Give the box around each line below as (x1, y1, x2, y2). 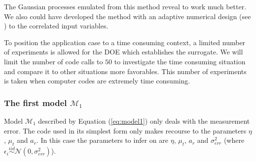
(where (223, 135, 245, 145)
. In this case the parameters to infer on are (36, 135, 168, 145)
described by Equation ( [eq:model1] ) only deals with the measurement (38, 115, 250, 126)
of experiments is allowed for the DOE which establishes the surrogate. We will (4, 47, 243, 57)
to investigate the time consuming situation (114, 56, 246, 66)
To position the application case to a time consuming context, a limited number (4, 37, 246, 47)
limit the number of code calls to (4, 56, 103, 66)
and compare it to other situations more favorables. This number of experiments (4, 66, 247, 76)
